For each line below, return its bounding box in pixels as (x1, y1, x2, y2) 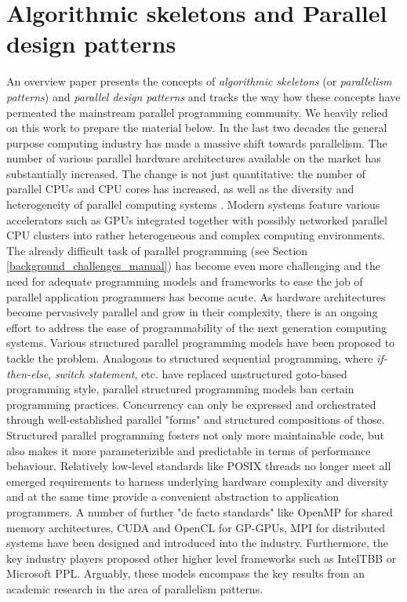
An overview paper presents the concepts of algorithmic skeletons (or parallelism (6, 73, 392, 89)
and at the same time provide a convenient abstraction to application (6, 488, 340, 505)
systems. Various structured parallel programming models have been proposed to (6, 334, 395, 351)
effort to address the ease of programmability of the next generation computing (6, 319, 387, 335)
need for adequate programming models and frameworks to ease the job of (6, 273, 363, 290)
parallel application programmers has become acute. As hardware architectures (6, 288, 386, 305)
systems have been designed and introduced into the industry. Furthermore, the (6, 535, 388, 551)
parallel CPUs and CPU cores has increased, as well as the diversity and (6, 181, 354, 197)
